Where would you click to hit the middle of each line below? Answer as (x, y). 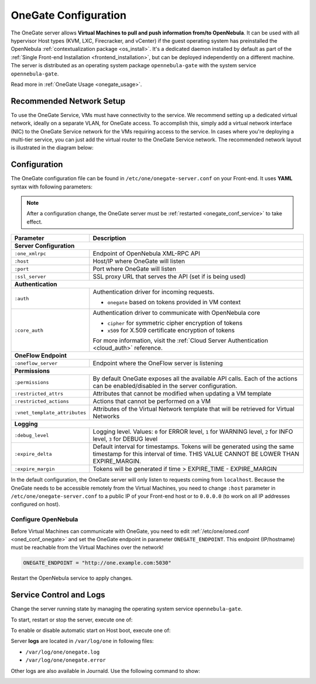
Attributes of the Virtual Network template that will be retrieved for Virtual (194, 409)
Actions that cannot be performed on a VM (152, 401)
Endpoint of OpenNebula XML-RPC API (146, 253)
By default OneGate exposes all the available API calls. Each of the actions (195, 379)
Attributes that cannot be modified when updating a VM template (182, 394)
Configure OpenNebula (44, 520)
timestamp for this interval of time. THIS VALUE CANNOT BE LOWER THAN (196, 454)
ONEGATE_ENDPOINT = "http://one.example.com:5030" (97, 563)
